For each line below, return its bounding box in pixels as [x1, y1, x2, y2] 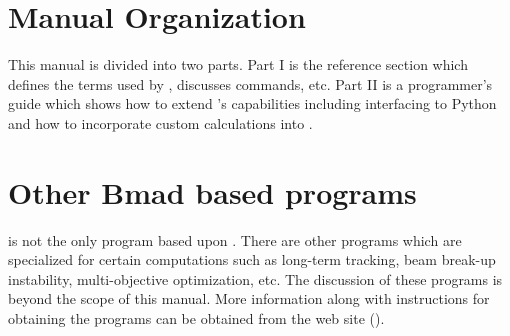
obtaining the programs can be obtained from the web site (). [8, 308, 385, 328]
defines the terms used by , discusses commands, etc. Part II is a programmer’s [8, 73, 493, 94]
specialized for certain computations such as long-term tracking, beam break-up [8, 249, 496, 270]
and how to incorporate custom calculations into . [8, 112, 313, 133]
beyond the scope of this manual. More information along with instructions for [8, 288, 490, 309]
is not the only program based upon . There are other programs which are [8, 229, 462, 250]
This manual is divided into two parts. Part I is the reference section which [8, 54, 468, 75]
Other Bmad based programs [8, 171, 417, 212]
